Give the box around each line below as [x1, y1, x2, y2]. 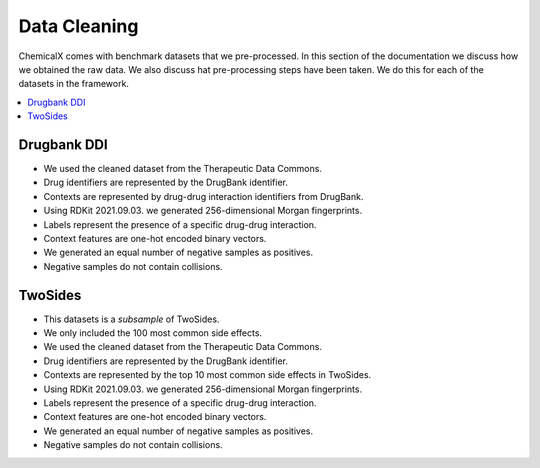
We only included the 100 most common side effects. [43, 327, 263, 339]
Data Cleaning [18, 15, 139, 37]
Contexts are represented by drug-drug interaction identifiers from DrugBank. [43, 190, 364, 202]
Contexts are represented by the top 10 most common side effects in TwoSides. [43, 369, 372, 381]
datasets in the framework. [18, 78, 130, 90]
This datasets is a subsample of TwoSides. [43, 313, 220, 325]
